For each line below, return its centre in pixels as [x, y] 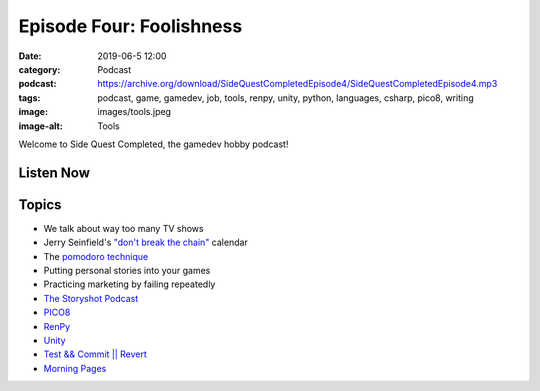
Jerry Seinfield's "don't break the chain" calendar [146, 242]
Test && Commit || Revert [95, 354]
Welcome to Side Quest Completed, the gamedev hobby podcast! [153, 144]
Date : [30, 56]
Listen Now [54, 172]
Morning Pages [75, 368]
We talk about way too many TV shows [123, 228]
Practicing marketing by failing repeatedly [129, 284]
